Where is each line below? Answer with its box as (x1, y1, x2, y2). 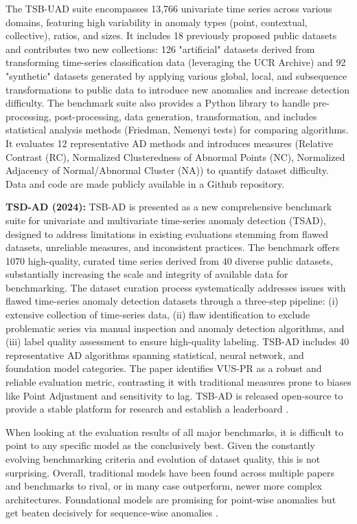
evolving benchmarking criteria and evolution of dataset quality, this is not (5, 452, 321, 466)
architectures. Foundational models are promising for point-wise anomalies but (5, 492, 336, 506)
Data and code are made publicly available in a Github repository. (5, 176, 285, 190)
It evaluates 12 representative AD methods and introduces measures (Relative (5, 135, 333, 150)
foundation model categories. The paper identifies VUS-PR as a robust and (5, 361, 322, 375)
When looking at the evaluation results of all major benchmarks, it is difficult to (5, 424, 344, 439)
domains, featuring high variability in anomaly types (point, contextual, (5, 14, 308, 29)
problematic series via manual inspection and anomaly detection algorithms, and (5, 320, 345, 335)
